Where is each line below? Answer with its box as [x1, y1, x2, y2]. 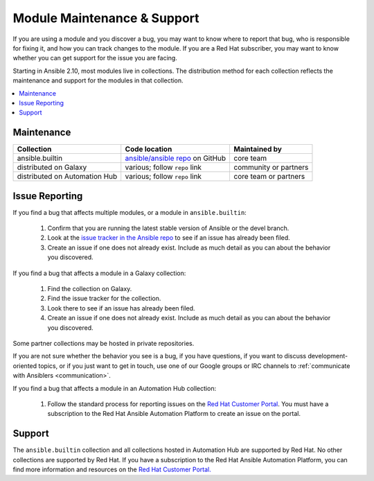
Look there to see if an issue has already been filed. [47, 304, 195, 312]
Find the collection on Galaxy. [47, 285, 132, 293]
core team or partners [233, 172, 305, 182]
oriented [12, 361, 37, 370]
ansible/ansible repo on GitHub [125, 153, 226, 163]
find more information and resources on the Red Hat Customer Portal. [12, 465, 211, 474]
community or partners [233, 163, 309, 173]
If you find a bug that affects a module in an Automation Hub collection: [12, 384, 217, 392]
